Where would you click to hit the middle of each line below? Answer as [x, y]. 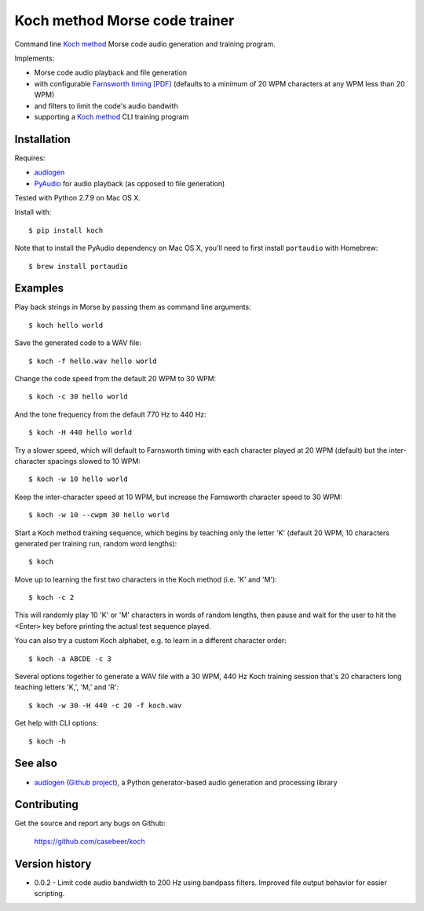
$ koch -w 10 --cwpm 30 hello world [99, 515]
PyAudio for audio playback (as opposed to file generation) [130, 183]
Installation [42, 139]
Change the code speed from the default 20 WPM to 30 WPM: [115, 378]
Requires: [30, 158]
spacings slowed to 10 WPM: [94, 461]
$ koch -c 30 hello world [79, 397]
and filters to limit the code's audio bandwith [106, 105]
